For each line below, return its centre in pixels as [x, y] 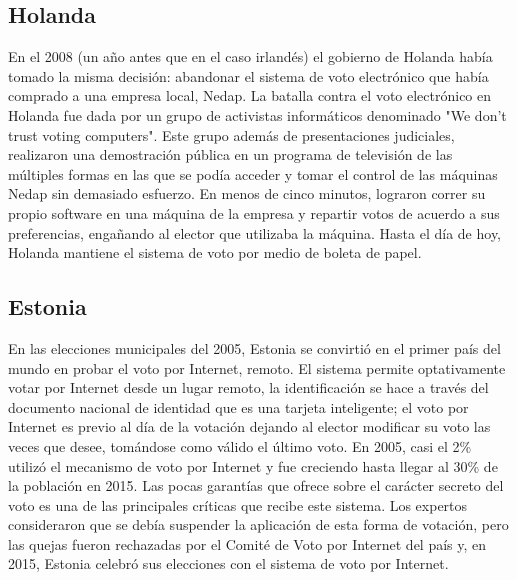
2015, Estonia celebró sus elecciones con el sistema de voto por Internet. [228, 563]
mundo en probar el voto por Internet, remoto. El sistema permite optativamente [257, 367]
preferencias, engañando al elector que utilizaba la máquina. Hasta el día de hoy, [255, 232]
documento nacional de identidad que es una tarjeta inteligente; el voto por [238, 406]
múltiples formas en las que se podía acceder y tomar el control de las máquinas [253, 173]
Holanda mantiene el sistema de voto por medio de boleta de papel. [215, 252]
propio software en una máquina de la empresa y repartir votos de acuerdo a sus [254, 212]
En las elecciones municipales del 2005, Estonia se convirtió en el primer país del [254, 347]
